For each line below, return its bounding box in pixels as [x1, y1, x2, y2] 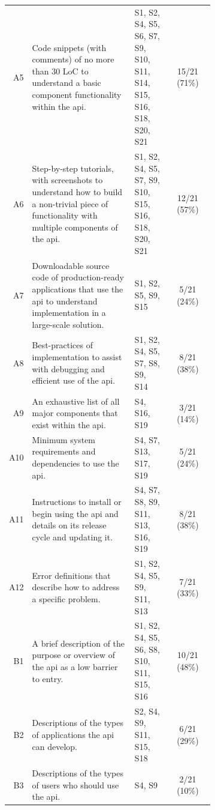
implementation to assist [32, 350, 122, 363]
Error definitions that [32, 569, 111, 581]
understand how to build [32, 185, 123, 198]
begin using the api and [32, 507, 119, 519]
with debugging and [32, 362, 105, 375]
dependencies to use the [32, 456, 119, 469]
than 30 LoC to [32, 64, 89, 77]
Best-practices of [32, 339, 93, 351]
